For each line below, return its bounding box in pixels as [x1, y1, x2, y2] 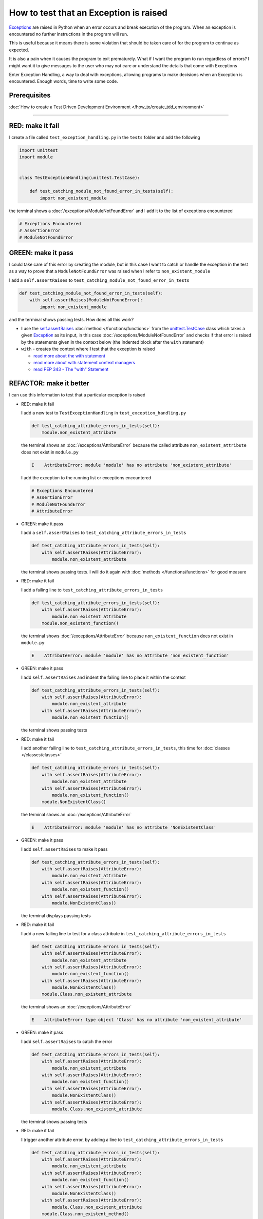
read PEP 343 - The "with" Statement [33, 366, 109, 373]
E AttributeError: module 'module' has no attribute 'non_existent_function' [31, 653, 229, 658]
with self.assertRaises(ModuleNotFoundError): [29, 297, 143, 303]
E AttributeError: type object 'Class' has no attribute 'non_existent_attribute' [31, 1017, 242, 1022]
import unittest [19, 148, 58, 153]
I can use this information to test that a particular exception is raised [9, 392, 146, 398]
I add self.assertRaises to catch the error [21, 1039, 113, 1044]
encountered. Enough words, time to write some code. [9, 79, 118, 84]
